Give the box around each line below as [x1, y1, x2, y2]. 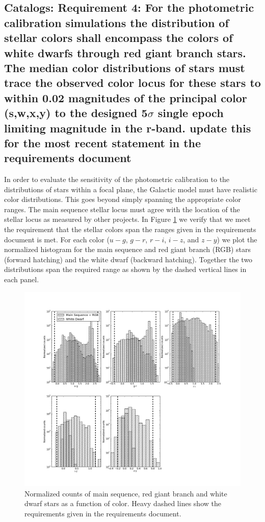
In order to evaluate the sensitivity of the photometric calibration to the [4, 174, 230, 185]
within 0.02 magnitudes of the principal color [4, 89, 247, 105]
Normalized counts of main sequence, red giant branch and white [24, 488, 227, 498]
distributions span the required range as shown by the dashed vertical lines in [4, 264, 247, 275]
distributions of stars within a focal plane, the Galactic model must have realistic [4, 184, 257, 194]
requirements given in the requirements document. [24, 508, 181, 518]
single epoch [157, 105, 224, 121]
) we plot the [217, 234, 257, 244]
